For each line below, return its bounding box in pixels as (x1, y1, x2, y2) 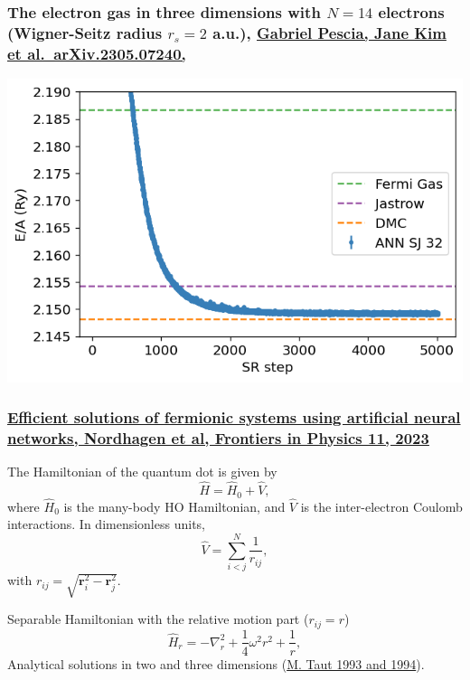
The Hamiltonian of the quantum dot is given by (7, 462, 277, 481)
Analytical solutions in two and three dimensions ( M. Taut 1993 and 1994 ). (7, 654, 425, 673)
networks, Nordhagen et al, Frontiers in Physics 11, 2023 (7, 427, 429, 449)
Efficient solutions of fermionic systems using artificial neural (7, 406, 461, 429)
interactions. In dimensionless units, (7, 515, 205, 534)
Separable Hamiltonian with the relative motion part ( (7, 609, 309, 628)
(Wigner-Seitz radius (7, 21, 163, 43)
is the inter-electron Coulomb (300, 496, 463, 515)
